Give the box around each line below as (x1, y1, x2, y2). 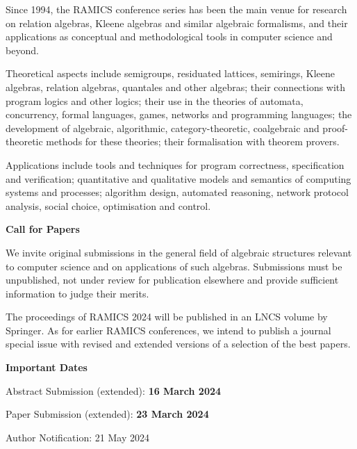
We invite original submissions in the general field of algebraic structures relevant (6, 245, 352, 259)
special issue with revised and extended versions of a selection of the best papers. (6, 336, 351, 351)
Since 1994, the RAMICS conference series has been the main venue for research (6, 2, 347, 16)
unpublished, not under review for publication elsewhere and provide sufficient (6, 272, 339, 287)
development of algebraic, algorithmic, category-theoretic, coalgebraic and (6, 120, 319, 135)
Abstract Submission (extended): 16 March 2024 (6, 383, 222, 398)
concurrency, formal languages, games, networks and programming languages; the (6, 107, 352, 122)
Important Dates (6, 360, 88, 375)
